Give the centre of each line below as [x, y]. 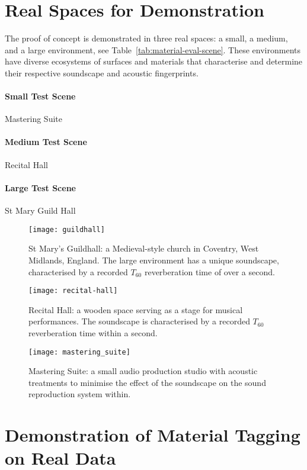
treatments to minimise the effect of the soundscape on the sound [147, 382]
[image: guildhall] [67, 229]
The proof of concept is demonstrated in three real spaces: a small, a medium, [146, 38]
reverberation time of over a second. [210, 271]
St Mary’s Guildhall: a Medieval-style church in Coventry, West [144, 248]
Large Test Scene [40, 187]
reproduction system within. [80, 394]
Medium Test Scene [46, 142]
